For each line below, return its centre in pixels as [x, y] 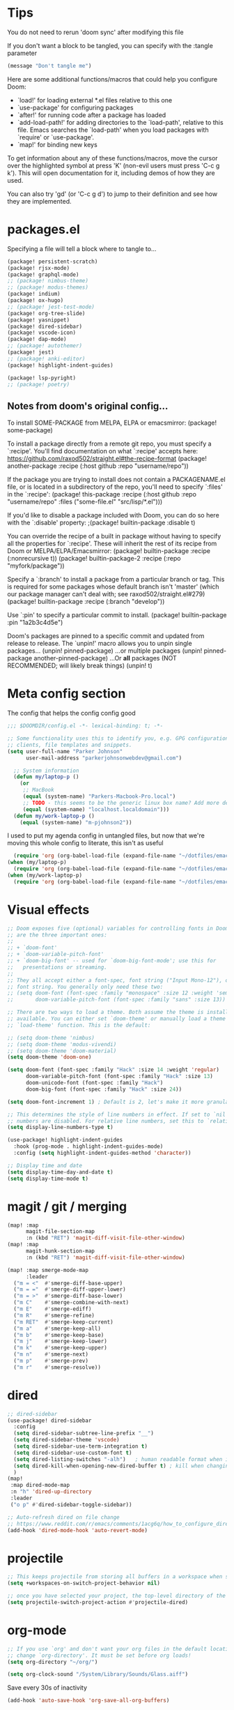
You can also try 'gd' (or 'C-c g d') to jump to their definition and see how [112, 194]
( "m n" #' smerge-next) [51, 1354]
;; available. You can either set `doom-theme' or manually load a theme [117, 1019]
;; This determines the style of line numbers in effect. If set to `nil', [119, 1114]
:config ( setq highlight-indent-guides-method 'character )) [102, 1153]
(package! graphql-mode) [43, 274]
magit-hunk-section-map [60, 1251]
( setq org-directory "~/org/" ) [53, 1662]
